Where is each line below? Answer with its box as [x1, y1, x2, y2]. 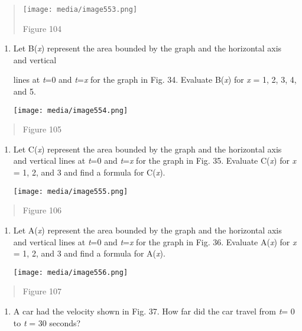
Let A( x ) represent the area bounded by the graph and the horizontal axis [13, 223, 282, 236]
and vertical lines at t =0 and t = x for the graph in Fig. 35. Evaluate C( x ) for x [13, 154, 297, 167]
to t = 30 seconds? [13, 316, 81, 329]
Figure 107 [22, 285, 61, 297]
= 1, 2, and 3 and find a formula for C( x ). [13, 166, 165, 179]
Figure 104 [22, 22, 61, 34]
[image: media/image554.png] [13, 106, 128, 115]
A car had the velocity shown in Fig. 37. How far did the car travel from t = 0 [13, 304, 295, 317]
